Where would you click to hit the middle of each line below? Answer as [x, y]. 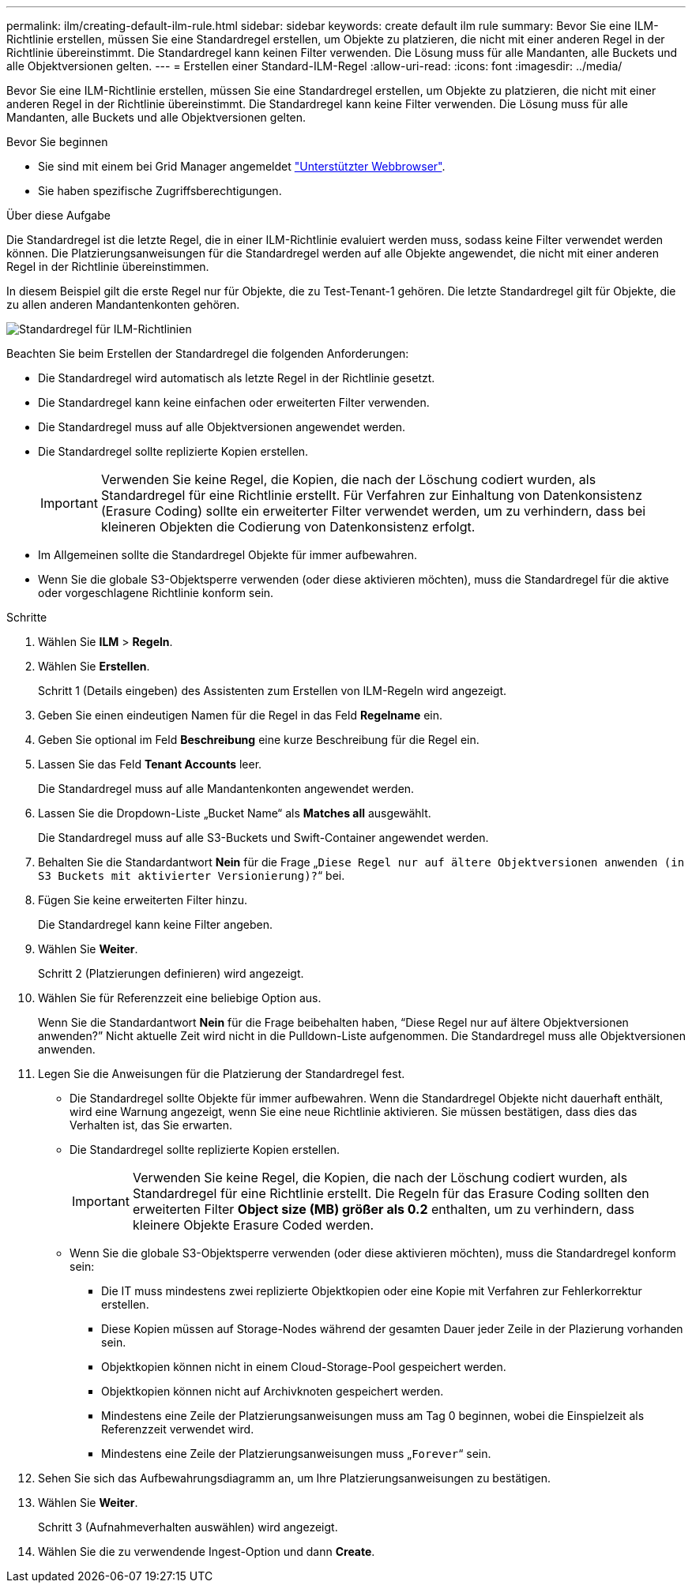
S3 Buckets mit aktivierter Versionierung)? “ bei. [192, 875]
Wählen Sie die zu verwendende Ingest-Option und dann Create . [207, 1551]
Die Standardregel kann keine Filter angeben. [155, 924]
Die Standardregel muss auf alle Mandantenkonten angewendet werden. [226, 789]
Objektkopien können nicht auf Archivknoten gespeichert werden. [273, 1391]
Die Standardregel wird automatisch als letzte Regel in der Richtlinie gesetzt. [237, 378]
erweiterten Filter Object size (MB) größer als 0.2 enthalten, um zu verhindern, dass [384, 1209]
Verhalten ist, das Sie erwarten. [151, 1125]
